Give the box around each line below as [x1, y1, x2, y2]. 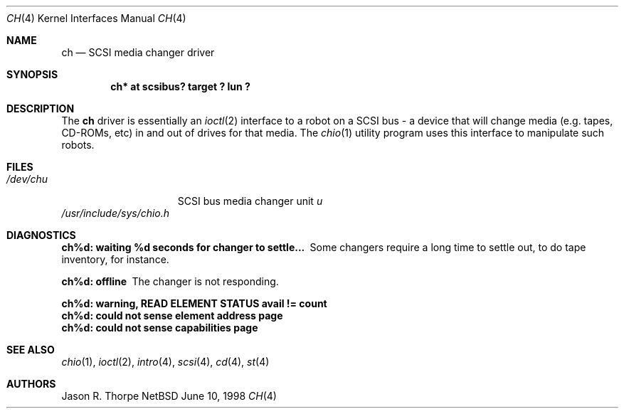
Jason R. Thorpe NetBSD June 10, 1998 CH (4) [61, 390, 277, 402]
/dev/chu [6, 173, 48, 185]
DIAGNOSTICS [6, 229, 76, 241]
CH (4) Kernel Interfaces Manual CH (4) [6, 12, 186, 24]
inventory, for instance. [61, 253, 169, 265]
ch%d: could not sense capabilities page [61, 322, 258, 334]
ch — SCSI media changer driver [61, 46, 215, 58]
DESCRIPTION [6, 102, 75, 115]
